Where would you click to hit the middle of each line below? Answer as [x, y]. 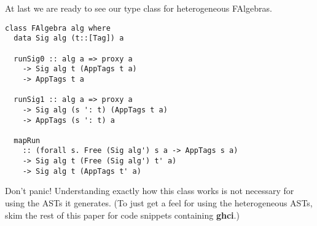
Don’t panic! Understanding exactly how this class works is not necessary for [150, 191]
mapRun [27, 140]
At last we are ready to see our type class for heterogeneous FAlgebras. [139, 8]
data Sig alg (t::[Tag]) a [69, 38]
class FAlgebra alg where [58, 28]
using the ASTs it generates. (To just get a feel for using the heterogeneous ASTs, [159, 203]
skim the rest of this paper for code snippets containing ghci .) [122, 215]
